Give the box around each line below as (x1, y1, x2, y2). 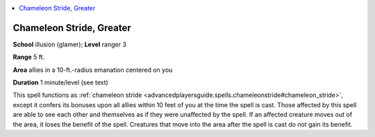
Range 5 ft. (12, 53, 45, 62)
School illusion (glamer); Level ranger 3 (12, 40, 126, 48)
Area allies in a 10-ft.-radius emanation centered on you (12, 66, 173, 74)
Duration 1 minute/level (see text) (12, 78, 109, 86)
